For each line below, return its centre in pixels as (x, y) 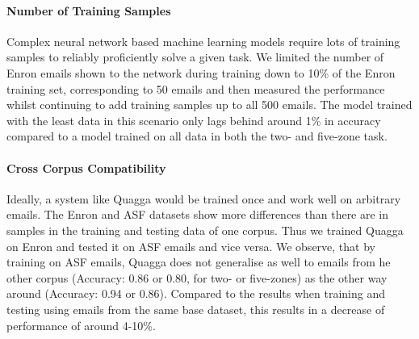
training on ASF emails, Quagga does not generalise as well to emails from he (199, 262)
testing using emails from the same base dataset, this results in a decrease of (196, 309)
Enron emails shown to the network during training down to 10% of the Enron (201, 72)
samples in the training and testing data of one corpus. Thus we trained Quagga (205, 230)
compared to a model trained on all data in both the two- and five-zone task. (197, 136)
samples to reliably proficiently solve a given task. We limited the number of (195, 57)
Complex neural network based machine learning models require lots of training (203, 41)
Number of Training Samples (89, 10)
